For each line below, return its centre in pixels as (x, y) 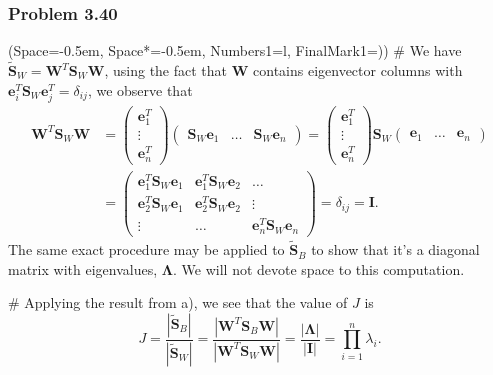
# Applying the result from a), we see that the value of (178, 302)
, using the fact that (166, 70)
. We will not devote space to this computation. (319, 268)
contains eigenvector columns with (358, 70)
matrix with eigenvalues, (83, 268)
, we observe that (140, 89)
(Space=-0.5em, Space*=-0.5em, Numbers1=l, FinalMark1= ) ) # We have (235, 50)
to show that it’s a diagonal (395, 249)
